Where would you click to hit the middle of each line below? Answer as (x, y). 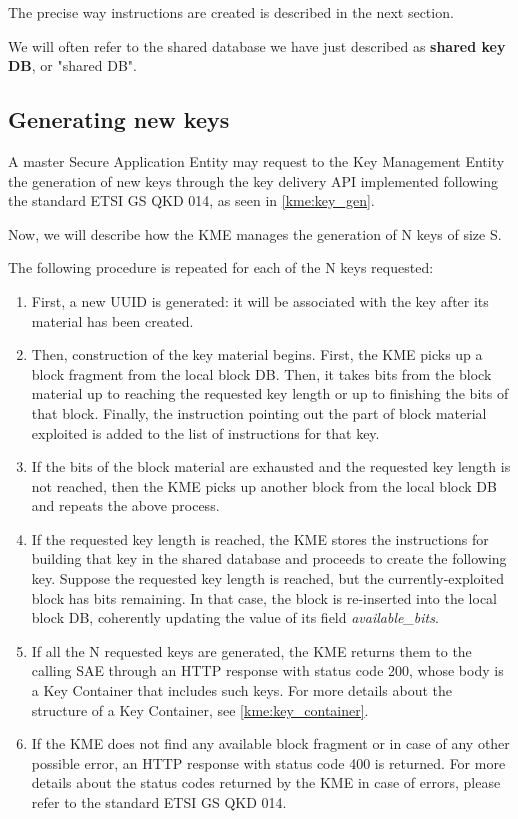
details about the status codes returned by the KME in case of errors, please (266, 782)
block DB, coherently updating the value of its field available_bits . (235, 617)
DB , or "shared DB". (72, 65)
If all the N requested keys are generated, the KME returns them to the (251, 650)
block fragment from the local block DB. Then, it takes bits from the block (261, 373)
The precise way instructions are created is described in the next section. (231, 12)
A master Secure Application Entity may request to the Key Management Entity (256, 160)
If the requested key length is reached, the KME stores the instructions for (260, 538)
